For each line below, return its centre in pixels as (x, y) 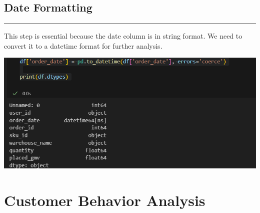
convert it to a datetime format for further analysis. (83, 45)
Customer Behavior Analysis (105, 200)
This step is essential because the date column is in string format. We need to (123, 36)
